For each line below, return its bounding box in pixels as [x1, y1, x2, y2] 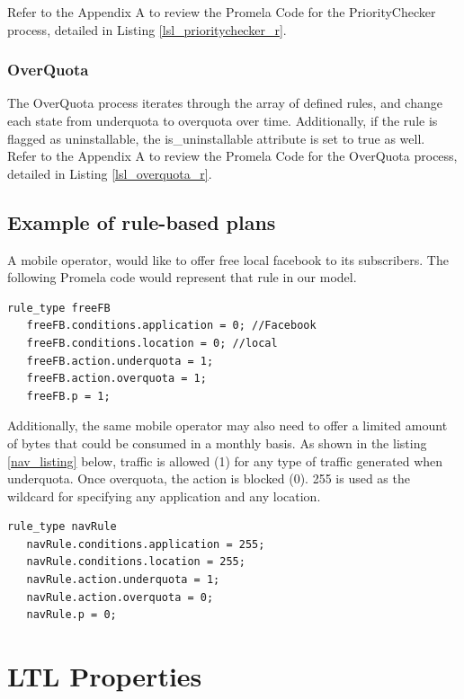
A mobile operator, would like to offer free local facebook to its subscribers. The [7, 250, 449, 269]
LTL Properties [7, 658, 202, 695]
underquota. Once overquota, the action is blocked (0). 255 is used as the [7, 469, 410, 488]
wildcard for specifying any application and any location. [7, 486, 321, 505]
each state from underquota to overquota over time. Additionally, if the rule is [7, 111, 438, 129]
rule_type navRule [7, 520, 117, 534]
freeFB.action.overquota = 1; [26, 372, 207, 385]
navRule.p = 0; [26, 608, 117, 622]
